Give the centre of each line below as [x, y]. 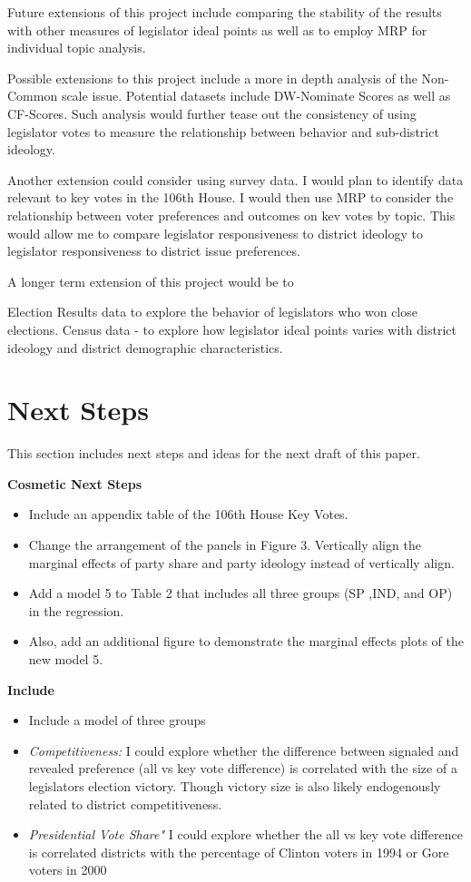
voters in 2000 [68, 870]
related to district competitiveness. [125, 804]
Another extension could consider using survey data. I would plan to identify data [235, 179]
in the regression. [76, 610]
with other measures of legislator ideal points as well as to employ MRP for [217, 29]
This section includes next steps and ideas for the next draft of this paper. [214, 453]
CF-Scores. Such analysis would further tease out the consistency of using [212, 113]
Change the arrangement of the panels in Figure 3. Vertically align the [225, 544]
